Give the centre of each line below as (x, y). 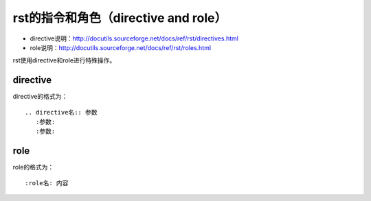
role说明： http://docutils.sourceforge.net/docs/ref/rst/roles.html (121, 47)
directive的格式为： (40, 97)
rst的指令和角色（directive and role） (120, 18)
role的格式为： (33, 167)
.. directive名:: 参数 (61, 112)
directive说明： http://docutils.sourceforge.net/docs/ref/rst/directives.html (134, 38)
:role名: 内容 (47, 183)
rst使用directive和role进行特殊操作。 (64, 60)
